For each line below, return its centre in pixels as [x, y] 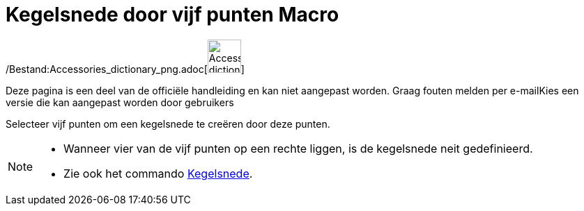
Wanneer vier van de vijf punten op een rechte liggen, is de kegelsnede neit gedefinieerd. [298, 148]
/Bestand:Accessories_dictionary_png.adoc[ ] [125, 69]
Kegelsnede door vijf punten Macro [172, 15]
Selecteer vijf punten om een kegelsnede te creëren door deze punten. [168, 124]
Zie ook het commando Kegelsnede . [158, 173]
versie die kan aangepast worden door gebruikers [120, 102]
